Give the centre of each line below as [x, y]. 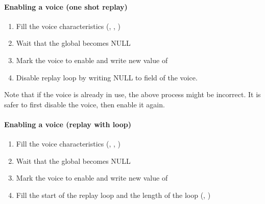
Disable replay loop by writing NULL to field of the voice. [107, 77]
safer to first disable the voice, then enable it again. [85, 104]
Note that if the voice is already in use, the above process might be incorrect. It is [132, 94]
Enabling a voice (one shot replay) [66, 6]
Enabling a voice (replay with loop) [68, 124]
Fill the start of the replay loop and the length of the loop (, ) [113, 195]
